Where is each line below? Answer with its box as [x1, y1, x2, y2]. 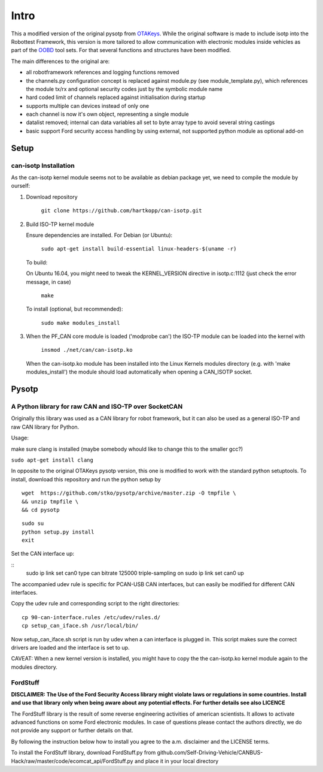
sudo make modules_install [41, 319, 120, 326]
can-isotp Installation [11, 161, 75, 170]
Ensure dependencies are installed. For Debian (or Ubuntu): [26, 231, 173, 239]
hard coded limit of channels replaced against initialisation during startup [26, 94, 206, 101]
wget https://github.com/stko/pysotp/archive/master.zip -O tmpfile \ [22, 490, 236, 497]
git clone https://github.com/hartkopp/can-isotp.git [41, 207, 202, 214]
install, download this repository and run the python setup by [11, 475, 161, 482]
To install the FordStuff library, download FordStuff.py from [11, 749, 156, 756]
